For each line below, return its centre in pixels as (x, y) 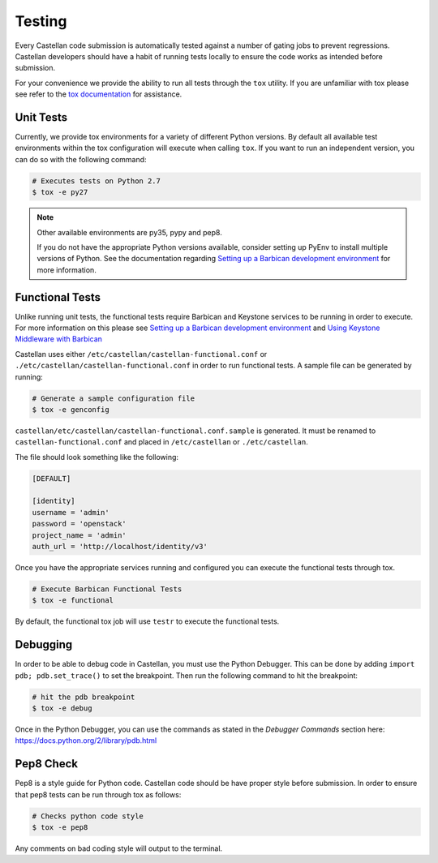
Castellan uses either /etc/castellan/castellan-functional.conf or (141, 354)
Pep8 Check (47, 764)
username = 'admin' (71, 512)
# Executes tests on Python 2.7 (97, 181)
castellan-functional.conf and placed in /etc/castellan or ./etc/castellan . (161, 442)
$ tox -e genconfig (71, 409)
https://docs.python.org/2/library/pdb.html (86, 741)
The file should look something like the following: (97, 457)
